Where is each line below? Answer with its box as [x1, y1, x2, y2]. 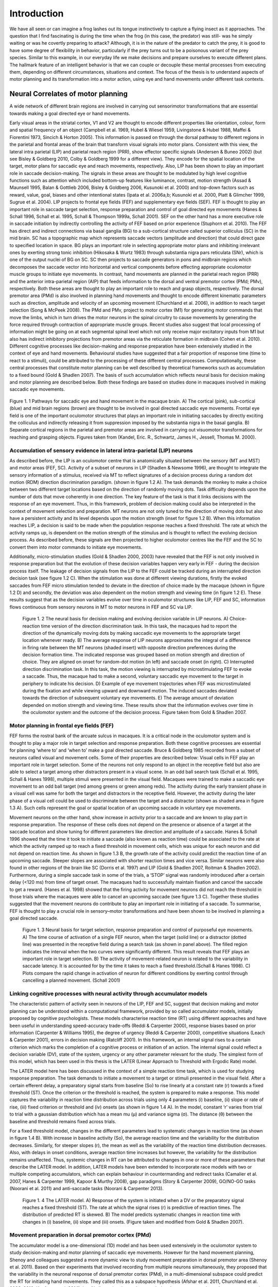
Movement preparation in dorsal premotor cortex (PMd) [9, 1231, 151, 1239]
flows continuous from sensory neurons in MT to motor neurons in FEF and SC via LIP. [9, 604, 193, 610]
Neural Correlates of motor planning [9, 90, 128, 98]
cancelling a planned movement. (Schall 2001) [22, 977, 120, 983]
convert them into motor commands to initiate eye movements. [9, 544, 143, 550]
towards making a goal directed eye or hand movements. [9, 110, 131, 116]
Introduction [9, 8, 64, 19]
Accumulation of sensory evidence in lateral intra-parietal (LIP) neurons [9, 447, 193, 454]
